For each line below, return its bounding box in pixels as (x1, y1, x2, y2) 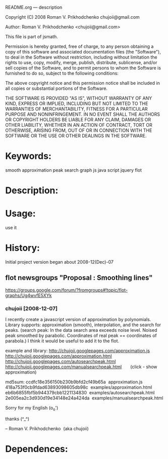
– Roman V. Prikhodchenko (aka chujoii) (5, 425, 89, 431)
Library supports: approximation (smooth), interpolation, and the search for (5, 322, 161, 328)
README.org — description (5, 5, 63, 10)
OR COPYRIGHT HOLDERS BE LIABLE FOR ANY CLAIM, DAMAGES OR (5, 117, 151, 123)
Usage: (5, 208, 36, 219)
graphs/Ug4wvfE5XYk (5, 292, 52, 298)
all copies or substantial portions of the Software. (5, 85, 107, 91)
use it (5, 225, 17, 231)
